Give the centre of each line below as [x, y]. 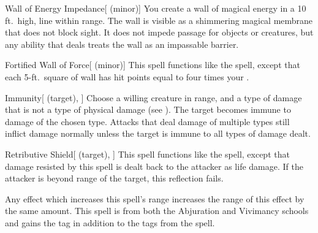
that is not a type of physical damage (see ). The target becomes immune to [148, 109]
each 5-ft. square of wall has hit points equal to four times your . [127, 76]
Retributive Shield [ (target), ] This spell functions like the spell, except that [147, 154]
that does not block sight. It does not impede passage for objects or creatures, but [159, 32]
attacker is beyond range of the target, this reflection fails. [114, 178]
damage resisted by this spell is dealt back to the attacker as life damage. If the [154, 166]
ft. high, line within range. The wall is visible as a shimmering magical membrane [159, 20]
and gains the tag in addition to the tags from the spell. [110, 222]
